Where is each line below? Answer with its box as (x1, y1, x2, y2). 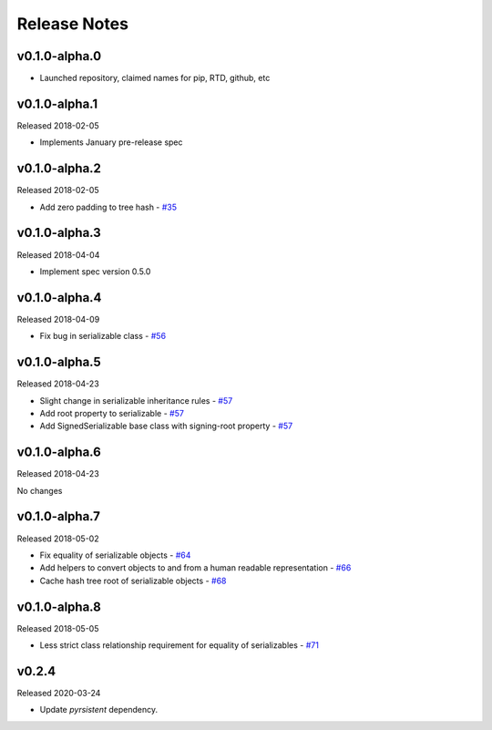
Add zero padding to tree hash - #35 (39, 201, 178, 212)
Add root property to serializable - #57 (39, 407, 184, 418)
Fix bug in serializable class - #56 (39, 331, 167, 342)
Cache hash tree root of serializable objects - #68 (39, 575, 227, 586)
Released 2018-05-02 (16, 533, 99, 544)
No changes (16, 485, 63, 496)
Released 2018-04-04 (16, 249, 100, 260)
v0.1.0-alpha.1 (16, 96, 98, 111)
